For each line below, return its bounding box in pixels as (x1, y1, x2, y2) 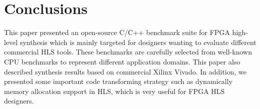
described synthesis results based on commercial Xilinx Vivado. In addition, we (4, 66, 247, 76)
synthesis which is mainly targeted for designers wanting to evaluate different (20, 36, 256, 47)
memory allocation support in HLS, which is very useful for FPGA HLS (4, 85, 225, 96)
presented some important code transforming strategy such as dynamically (4, 76, 233, 86)
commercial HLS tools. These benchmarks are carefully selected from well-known (4, 46, 252, 57)
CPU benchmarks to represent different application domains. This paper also (4, 56, 240, 66)
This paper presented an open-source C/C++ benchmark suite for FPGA (4, 27, 230, 37)
